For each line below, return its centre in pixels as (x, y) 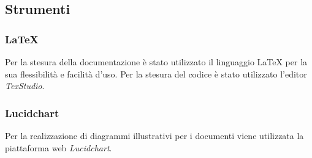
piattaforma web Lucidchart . (59, 147)
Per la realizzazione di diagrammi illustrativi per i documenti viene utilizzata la (154, 135)
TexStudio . (25, 86)
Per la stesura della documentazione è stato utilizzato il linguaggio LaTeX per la (156, 62)
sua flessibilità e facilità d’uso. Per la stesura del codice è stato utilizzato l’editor (156, 74)
